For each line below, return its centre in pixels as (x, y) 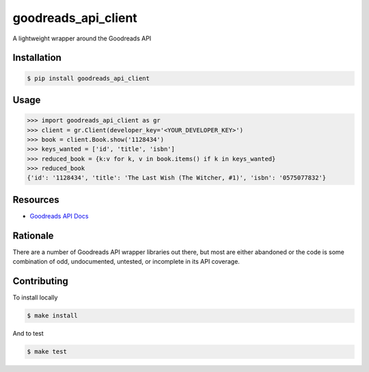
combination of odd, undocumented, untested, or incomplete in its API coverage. (126, 262)
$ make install (52, 316)
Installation (37, 58)
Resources (36, 200)
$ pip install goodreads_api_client (88, 78)
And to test (28, 334)
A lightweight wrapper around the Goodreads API (82, 38)
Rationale (33, 235)
